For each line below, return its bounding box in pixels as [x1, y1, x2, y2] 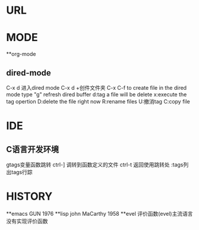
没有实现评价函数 [6, 218, 48, 225]
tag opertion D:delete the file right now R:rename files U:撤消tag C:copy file [6, 97, 190, 105]
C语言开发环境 [6, 144, 59, 155]
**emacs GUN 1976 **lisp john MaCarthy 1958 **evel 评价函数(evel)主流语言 [6, 210, 193, 217]
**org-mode [6, 51, 36, 58]
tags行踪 [11, 168, 33, 175]
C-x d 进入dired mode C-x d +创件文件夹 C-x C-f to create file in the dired [6, 84, 187, 91]
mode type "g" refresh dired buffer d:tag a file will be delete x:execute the [6, 90, 187, 98]
